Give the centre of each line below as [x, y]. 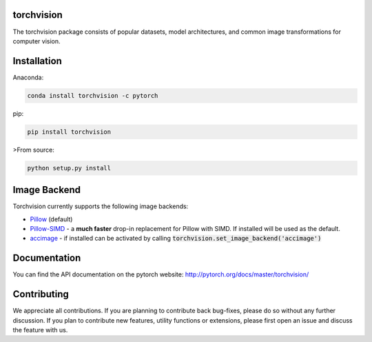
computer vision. [37, 41]
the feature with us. [40, 330]
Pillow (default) [51, 219]
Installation [37, 61]
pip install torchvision [69, 132]
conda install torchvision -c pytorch [93, 95]
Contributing [41, 294]
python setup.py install [69, 168]
